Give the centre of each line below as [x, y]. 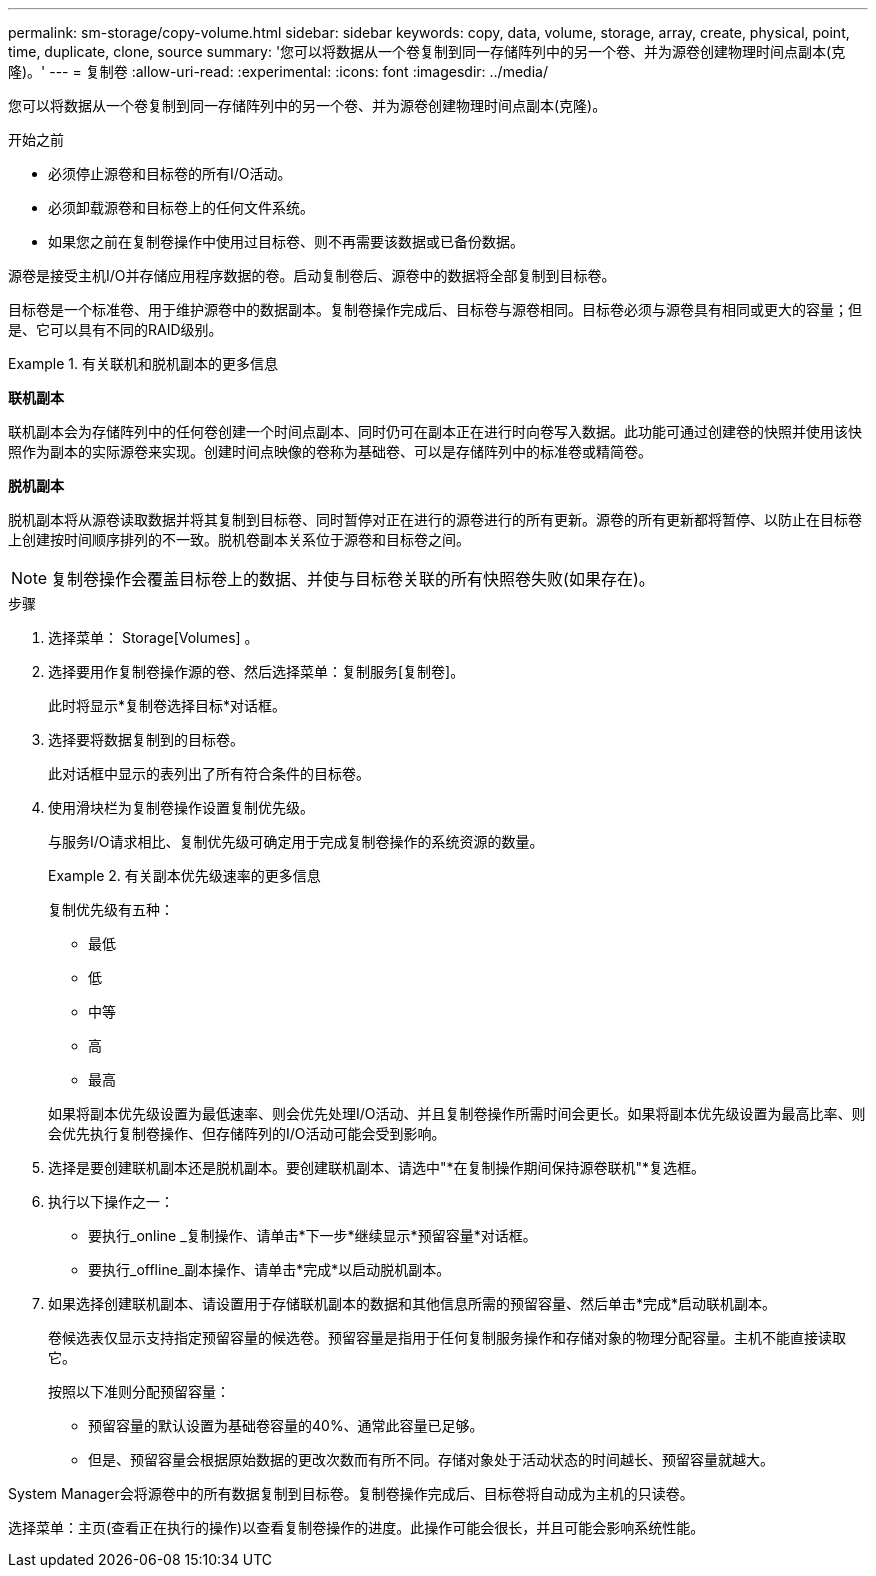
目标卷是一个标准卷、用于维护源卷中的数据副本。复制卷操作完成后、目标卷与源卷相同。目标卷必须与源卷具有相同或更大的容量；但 [435, 309]
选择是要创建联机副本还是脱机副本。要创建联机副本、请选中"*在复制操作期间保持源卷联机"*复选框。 [377, 1167]
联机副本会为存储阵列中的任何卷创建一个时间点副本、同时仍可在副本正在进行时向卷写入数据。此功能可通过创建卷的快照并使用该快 [435, 431]
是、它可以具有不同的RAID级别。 [115, 329]
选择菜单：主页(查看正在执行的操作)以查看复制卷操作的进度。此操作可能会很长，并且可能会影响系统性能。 [356, 1527]
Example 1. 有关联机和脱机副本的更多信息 [143, 363]
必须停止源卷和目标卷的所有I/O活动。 [170, 173]
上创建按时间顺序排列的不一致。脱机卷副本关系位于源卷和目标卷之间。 [239, 539]
